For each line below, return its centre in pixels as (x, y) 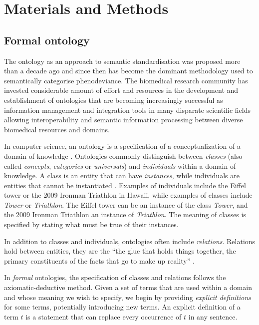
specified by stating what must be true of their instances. (91, 224)
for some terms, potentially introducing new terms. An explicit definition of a (122, 307)
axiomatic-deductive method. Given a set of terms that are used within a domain (128, 287)
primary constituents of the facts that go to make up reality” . (99, 260)
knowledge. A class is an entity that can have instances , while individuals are (122, 175)
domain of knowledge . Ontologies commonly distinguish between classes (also (123, 156)
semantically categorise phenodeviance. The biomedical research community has (126, 80)
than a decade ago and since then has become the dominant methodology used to (129, 71)
